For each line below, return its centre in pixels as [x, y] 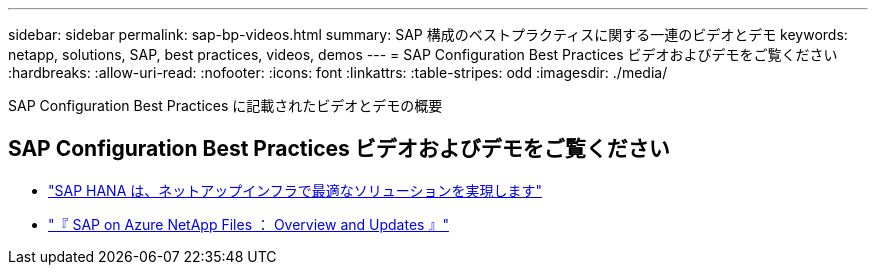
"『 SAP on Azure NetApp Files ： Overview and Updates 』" [248, 224]
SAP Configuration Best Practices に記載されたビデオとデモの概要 [225, 105]
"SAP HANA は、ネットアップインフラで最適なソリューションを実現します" [295, 190]
